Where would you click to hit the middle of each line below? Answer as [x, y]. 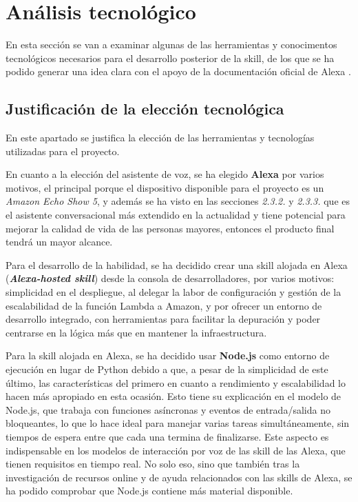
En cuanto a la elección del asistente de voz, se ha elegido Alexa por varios [165, 174]
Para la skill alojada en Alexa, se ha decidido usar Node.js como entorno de [168, 355]
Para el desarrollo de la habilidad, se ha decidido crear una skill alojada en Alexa [177, 264]
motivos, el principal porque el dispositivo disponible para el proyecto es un [165, 187]
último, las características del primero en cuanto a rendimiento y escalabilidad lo [176, 382]
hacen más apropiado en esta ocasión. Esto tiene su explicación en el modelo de [173, 396]
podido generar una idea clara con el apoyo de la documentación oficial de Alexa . [178, 71]
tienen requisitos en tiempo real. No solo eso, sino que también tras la [153, 464]
